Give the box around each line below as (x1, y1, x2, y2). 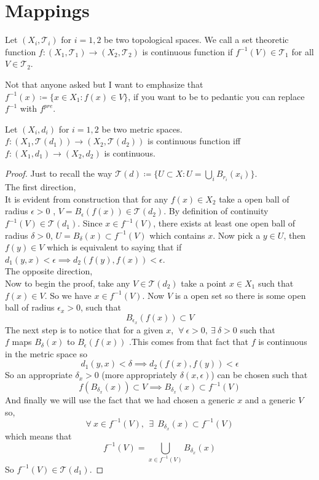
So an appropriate (5, 368, 73, 381)
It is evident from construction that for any (5, 192, 168, 205)
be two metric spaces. (101, 122, 183, 135)
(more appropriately (101, 368, 178, 381)
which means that (5, 429, 72, 442)
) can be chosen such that (211, 368, 308, 381)
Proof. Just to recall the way (5, 167, 112, 180)
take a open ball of (219, 192, 289, 205)
